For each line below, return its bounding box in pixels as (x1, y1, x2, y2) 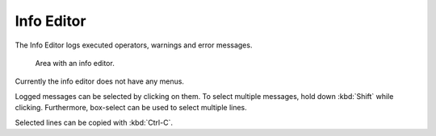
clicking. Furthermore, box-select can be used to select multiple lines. (15, 103, 248, 113)
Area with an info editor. (35, 58, 115, 68)
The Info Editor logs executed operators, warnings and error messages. (15, 40, 253, 50)
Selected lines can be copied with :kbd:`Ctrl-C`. (15, 117, 174, 127)
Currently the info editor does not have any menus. (15, 76, 185, 86)
